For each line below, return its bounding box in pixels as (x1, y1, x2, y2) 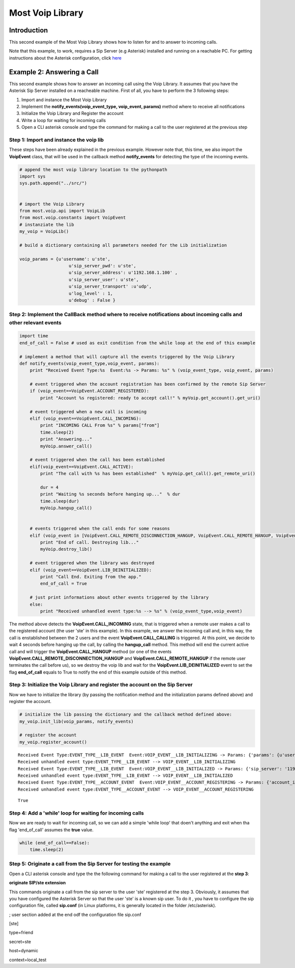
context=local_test (9, 957, 47, 963)
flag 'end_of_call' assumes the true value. (9, 826, 94, 833)
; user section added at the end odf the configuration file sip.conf (9, 911, 142, 917)
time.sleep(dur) (40, 498, 80, 504)
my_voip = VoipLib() (19, 229, 69, 235)
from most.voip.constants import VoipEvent (19, 215, 126, 221)
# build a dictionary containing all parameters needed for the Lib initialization (19, 242, 227, 248)
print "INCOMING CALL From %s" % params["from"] (40, 423, 160, 428)
